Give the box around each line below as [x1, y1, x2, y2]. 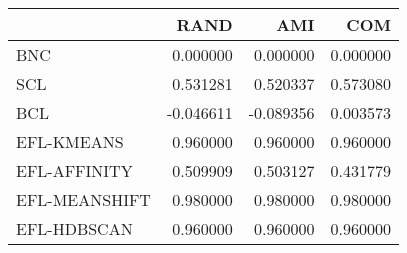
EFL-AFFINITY [16, 159, 133, 182]
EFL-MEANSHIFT [16, 188, 151, 211]
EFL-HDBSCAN [16, 217, 133, 240]
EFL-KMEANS [16, 130, 124, 153]
